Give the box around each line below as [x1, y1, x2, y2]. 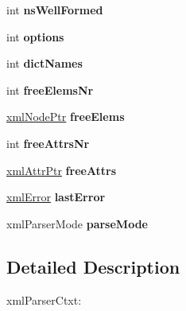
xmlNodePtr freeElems [6, 108, 125, 125]
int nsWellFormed [6, 2, 103, 17]
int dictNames [6, 55, 83, 72]
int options [6, 28, 64, 45]
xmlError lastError [6, 189, 106, 205]
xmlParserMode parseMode [6, 215, 148, 231]
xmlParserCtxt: [6, 291, 82, 308]
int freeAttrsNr [6, 134, 90, 151]
